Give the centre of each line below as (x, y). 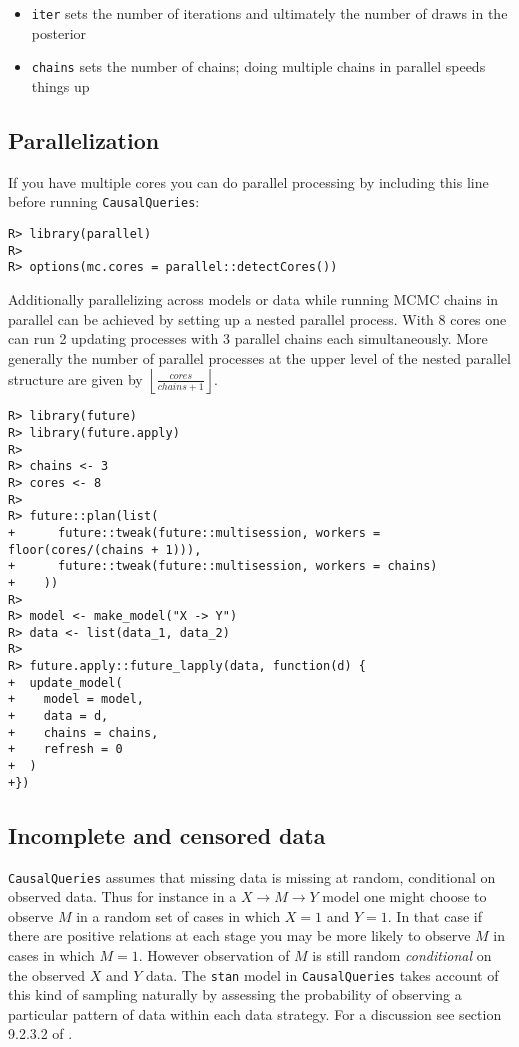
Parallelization (84, 139)
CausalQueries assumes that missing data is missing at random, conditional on (252, 876)
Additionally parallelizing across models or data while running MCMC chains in (253, 298)
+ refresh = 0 (65, 749)
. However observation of (214, 955)
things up (60, 85)
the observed (47, 974)
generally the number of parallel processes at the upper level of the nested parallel (259, 357)
